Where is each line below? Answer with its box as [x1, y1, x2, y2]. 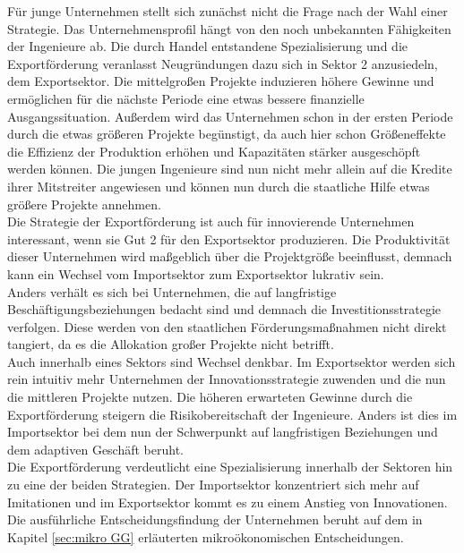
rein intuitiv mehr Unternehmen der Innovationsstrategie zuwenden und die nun [7, 370, 446, 388]
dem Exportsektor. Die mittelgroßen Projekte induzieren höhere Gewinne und [7, 72, 434, 90]
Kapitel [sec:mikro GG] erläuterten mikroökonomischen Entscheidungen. [7, 527, 404, 546]
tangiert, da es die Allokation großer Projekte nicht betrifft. [7, 335, 334, 353]
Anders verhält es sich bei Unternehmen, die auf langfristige [7, 282, 337, 301]
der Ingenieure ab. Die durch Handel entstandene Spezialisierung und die [7, 37, 408, 55]
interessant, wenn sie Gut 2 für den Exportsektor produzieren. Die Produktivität [7, 229, 451, 248]
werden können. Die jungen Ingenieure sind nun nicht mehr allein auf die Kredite [7, 159, 452, 178]
